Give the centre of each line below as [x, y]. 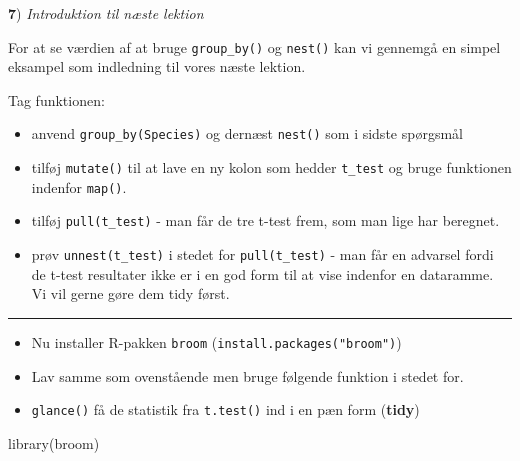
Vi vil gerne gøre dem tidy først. [130, 293]
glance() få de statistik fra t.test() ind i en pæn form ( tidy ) [225, 409]
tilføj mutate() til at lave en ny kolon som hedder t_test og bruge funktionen [271, 167]
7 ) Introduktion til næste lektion [106, 13]
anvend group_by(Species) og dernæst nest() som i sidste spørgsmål [247, 133]
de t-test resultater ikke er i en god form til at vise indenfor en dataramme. [262, 273]
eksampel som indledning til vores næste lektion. [157, 66]
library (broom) [54, 442]
